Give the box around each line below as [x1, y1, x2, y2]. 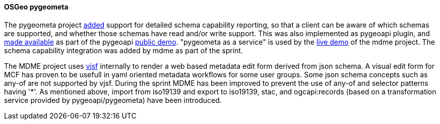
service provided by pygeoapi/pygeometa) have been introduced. [4, 95, 222, 104]
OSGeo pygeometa [4, 3, 69, 11]
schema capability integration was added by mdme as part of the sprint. [4, 46, 243, 55]
